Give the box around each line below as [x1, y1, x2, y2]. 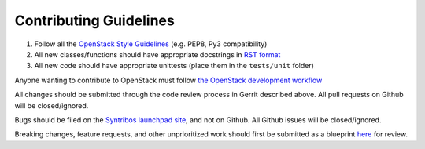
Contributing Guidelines [14, 12, 175, 29]
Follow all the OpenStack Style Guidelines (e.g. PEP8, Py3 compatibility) [34, 39, 268, 49]
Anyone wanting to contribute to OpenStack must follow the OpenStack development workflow [14, 75, 323, 85]
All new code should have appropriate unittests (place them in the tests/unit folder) [34, 61, 315, 71]
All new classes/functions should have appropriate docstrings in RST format [34, 49, 281, 59]
